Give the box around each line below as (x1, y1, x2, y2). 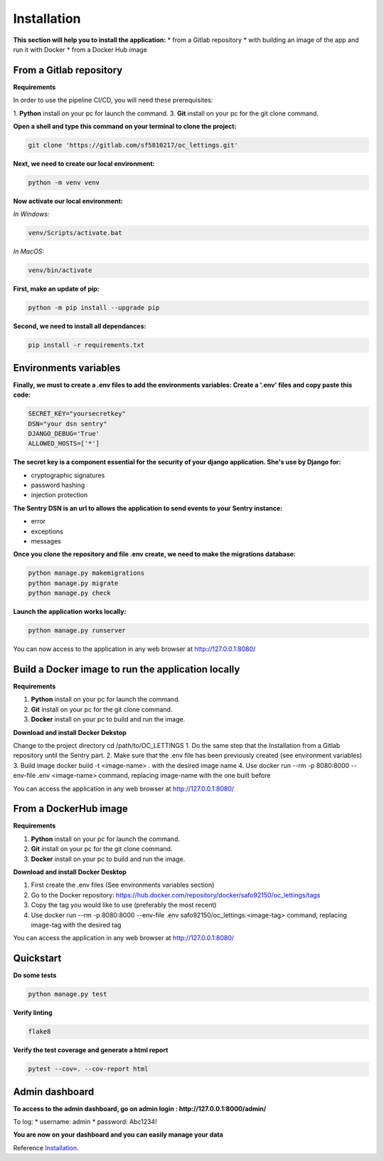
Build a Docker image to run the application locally (13, 663, 240, 675)
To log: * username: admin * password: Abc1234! (13, 1118, 157, 1126)
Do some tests (13, 971, 57, 979)
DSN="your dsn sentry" (28, 420, 107, 427)
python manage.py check (28, 589, 112, 598)
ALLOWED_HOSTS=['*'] (28, 439, 100, 448)
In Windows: (13, 210, 50, 219)
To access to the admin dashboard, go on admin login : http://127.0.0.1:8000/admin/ (13, 1104, 267, 1113)
